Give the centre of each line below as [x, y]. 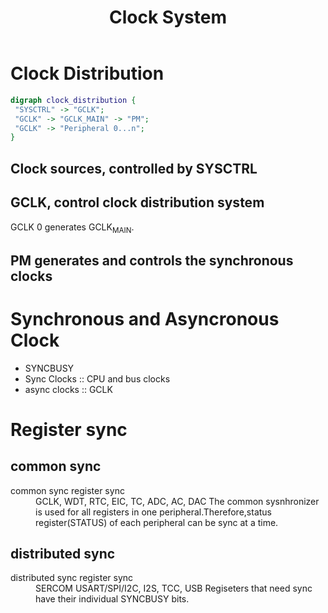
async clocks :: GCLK [68, 389]
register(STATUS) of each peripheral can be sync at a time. [157, 522]
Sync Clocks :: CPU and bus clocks [97, 378]
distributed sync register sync [72, 578]
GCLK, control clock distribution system [137, 202]
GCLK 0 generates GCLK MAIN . [72, 228]
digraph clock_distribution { [73, 100]
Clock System [168, 17]
